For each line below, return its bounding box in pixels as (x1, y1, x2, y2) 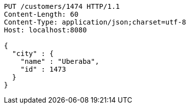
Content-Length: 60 (4, 10, 79, 18)
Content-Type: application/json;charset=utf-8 (4, 18, 186, 26)
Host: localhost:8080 (4, 26, 87, 34)
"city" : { (12, 50, 54, 57)
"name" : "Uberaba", (20, 57, 99, 65)
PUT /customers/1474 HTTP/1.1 (4, 2, 120, 10)
